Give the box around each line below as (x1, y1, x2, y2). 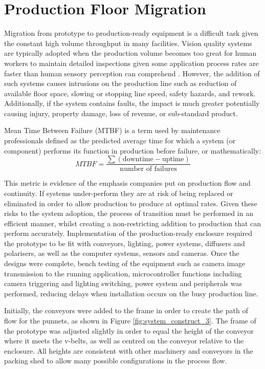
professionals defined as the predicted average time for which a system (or (4, 135, 236, 146)
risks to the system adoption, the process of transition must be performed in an (4, 208, 253, 219)
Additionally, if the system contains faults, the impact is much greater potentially (4, 98, 260, 108)
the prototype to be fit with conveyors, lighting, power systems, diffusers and (4, 237, 245, 248)
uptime (162, 156, 184, 163)
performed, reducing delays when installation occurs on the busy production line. (4, 288, 258, 298)
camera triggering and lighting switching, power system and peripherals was (4, 278, 242, 289)
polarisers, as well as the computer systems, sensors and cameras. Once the (4, 248, 239, 258)
